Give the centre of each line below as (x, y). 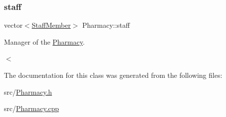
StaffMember (51, 25)
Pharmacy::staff (106, 25)
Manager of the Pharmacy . (44, 41)
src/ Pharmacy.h (28, 91)
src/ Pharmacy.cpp (31, 108)
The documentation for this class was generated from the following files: (113, 75)
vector (13, 25)
